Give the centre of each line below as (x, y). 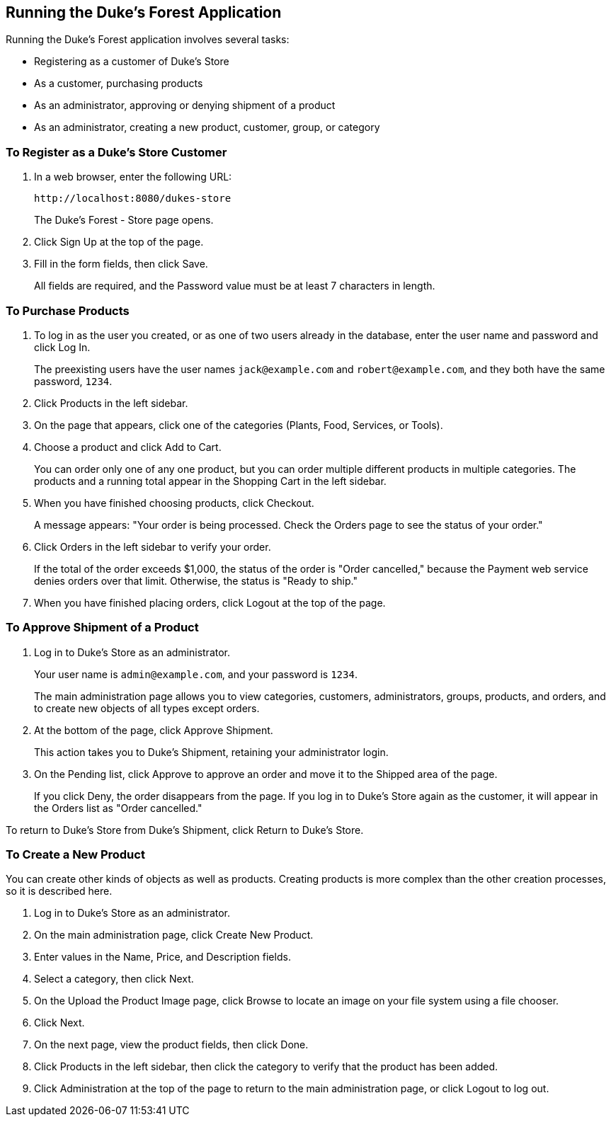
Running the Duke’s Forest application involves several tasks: (148, 40)
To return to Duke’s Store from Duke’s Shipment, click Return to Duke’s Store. (185, 830)
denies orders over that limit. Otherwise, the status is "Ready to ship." (196, 580)
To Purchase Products (68, 310)
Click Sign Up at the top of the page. (119, 242)
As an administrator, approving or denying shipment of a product (185, 105)
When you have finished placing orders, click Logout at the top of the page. (210, 602)
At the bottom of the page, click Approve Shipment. (154, 730)
